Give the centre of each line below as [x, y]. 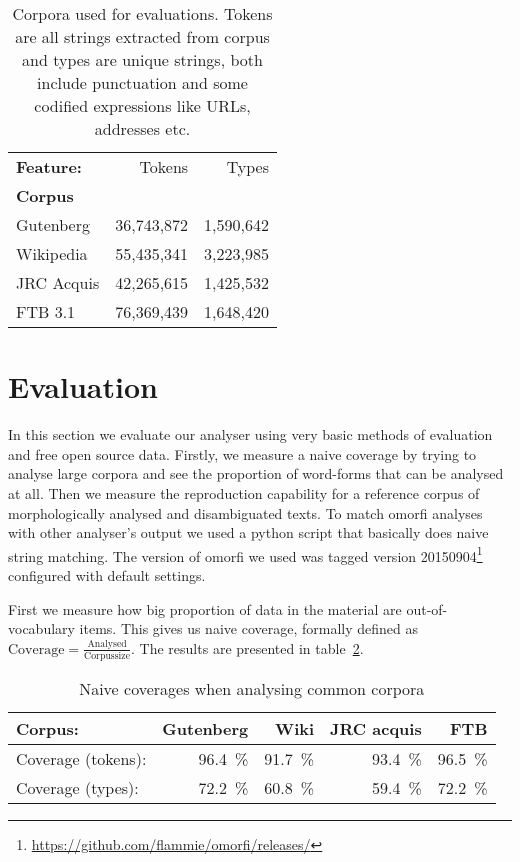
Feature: [49, 166]
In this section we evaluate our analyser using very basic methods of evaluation [250, 434]
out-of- [427, 608]
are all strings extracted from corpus [142, 36]
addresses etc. [142, 128]
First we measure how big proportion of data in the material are [205, 608]
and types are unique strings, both [142, 59]
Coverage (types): [77, 788]
